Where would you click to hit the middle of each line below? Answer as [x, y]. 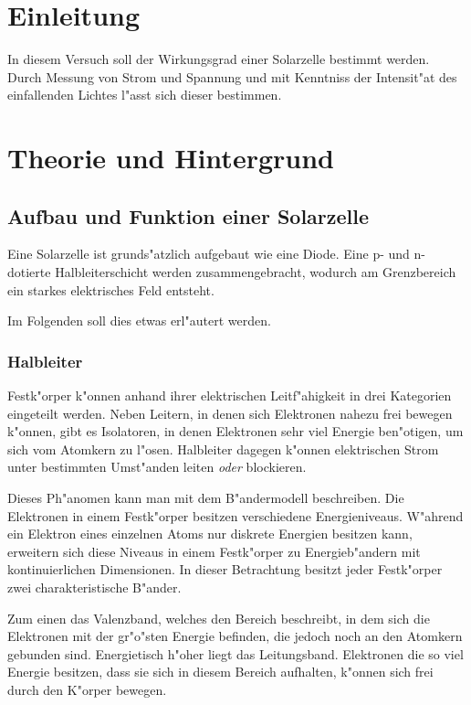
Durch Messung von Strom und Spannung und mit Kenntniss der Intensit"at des [232, 76]
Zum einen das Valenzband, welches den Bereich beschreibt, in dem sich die [219, 618]
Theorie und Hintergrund [171, 158]
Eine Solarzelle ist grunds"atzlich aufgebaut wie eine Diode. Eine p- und [209, 254]
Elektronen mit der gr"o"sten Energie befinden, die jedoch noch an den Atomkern [235, 636]
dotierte [29, 272]
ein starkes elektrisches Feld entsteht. [111, 289]
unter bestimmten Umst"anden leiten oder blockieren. [157, 467]
